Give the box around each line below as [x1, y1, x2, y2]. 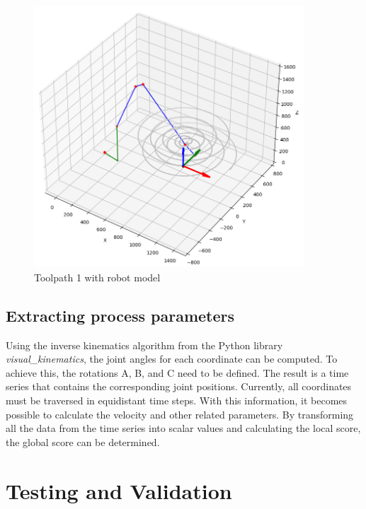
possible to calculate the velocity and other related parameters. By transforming [6, 406, 354, 421]
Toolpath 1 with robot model [34, 269, 161, 284]
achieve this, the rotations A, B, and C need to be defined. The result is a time [6, 365, 349, 380]
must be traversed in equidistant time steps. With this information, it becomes [6, 393, 348, 408]
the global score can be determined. [6, 434, 160, 449]
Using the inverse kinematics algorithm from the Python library [6, 337, 283, 352]
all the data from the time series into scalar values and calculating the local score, [6, 421, 361, 435]
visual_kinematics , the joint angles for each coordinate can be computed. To [6, 351, 338, 366]
